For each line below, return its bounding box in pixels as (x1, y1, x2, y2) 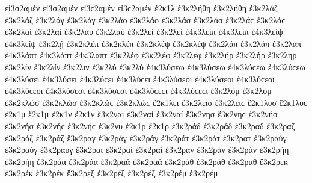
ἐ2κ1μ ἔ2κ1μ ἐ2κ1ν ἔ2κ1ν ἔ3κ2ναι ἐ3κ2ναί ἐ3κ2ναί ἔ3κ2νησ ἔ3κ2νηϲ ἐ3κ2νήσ (5, 108, 278, 120)
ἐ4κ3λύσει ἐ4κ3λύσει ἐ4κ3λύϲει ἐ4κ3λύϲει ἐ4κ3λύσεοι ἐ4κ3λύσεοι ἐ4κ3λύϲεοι (5, 72, 275, 85)
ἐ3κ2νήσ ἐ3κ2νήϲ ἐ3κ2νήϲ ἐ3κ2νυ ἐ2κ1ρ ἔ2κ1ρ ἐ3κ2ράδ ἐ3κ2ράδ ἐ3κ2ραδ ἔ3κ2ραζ (5, 119, 295, 132)
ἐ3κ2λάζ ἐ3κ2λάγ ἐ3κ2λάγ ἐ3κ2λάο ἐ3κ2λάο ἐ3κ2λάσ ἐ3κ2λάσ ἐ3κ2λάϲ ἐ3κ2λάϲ (5, 13, 286, 26)
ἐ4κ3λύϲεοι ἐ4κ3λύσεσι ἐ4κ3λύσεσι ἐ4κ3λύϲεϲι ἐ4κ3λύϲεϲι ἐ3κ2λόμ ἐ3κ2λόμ (5, 84, 272, 97)
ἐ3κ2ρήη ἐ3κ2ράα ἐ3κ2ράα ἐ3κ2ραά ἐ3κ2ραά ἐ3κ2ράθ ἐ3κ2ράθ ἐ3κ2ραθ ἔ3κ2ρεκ (5, 155, 288, 167)
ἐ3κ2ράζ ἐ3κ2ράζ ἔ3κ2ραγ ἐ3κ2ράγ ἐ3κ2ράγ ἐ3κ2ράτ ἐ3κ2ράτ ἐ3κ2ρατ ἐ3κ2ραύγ (5, 131, 287, 144)
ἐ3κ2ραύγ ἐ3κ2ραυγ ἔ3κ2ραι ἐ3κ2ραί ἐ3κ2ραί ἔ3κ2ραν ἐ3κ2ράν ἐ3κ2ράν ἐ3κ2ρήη (5, 143, 289, 156)
